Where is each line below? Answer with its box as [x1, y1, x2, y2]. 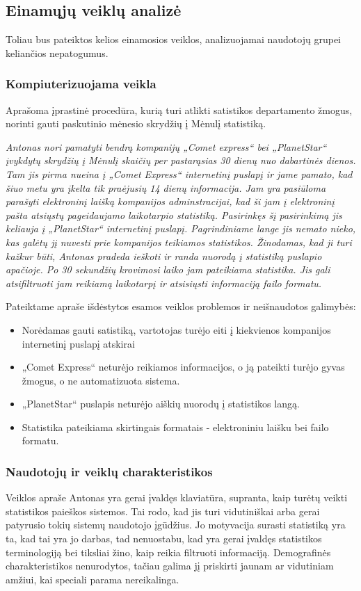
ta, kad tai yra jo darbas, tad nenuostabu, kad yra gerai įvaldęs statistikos [6, 531, 322, 546]
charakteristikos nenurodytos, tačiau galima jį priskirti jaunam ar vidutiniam [6, 558, 334, 573]
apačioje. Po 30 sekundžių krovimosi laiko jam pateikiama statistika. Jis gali [6, 262, 330, 277]
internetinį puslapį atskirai [22, 336, 135, 350]
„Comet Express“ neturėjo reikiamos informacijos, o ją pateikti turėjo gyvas [22, 359, 345, 374]
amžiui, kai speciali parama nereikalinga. [6, 572, 179, 586]
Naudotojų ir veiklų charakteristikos [6, 463, 213, 480]
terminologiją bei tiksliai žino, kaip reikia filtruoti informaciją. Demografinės [6, 544, 331, 559]
